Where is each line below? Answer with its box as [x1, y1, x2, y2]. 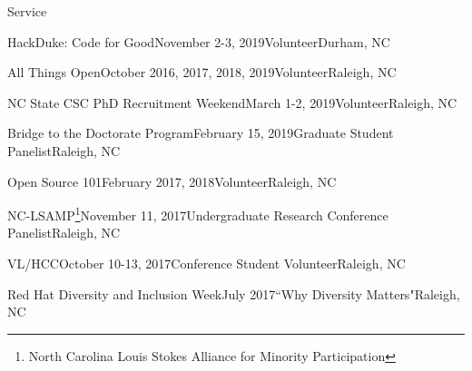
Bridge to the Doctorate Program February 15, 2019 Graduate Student [7, 123, 394, 142]
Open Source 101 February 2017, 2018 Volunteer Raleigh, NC [7, 171, 337, 190]
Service [7, 2, 47, 20]
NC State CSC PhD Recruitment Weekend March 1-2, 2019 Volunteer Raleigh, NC [7, 93, 457, 112]
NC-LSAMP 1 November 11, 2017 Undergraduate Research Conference [7, 203, 388, 224]
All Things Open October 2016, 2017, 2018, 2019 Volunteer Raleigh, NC [7, 63, 397, 82]
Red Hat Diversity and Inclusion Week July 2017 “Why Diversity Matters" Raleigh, [7, 284, 460, 303]
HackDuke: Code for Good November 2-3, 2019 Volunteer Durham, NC [7, 32, 390, 51]
